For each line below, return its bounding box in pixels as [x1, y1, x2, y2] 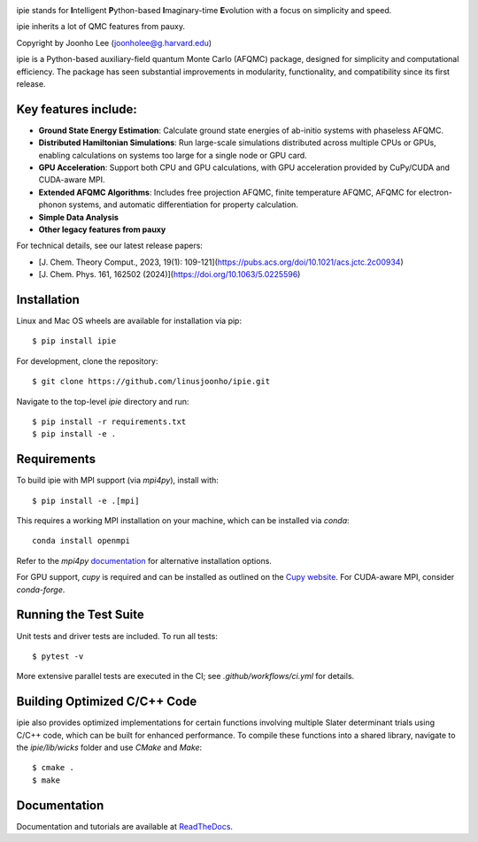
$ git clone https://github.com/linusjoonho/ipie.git [32, 376, 270, 387]
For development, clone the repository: [16, 355, 158, 367]
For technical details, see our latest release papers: [16, 240, 204, 251]
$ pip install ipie [32, 336, 117, 346]
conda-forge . [16, 584, 66, 595]
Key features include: [16, 102, 137, 117]
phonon [38, 199, 67, 210]
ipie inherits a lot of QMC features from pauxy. [16, 21, 186, 32]
